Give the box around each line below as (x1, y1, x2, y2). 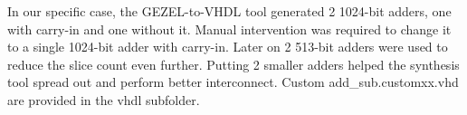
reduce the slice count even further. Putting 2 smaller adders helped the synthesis (7, 54, 460, 73)
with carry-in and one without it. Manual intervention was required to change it (7, 19, 452, 38)
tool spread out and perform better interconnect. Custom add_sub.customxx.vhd (7, 72, 459, 91)
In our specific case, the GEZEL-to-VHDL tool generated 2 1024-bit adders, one (7, 2, 452, 20)
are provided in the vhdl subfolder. (7, 90, 200, 109)
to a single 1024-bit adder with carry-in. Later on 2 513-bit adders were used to (7, 37, 448, 56)
